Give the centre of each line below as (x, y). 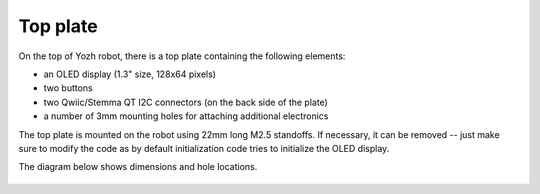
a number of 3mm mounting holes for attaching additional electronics (186, 116)
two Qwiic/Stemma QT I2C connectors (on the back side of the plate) (186, 102)
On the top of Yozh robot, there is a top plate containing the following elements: (182, 56)
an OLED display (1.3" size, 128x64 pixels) (130, 74)
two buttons (68, 88)
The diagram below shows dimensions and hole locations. (138, 167)
